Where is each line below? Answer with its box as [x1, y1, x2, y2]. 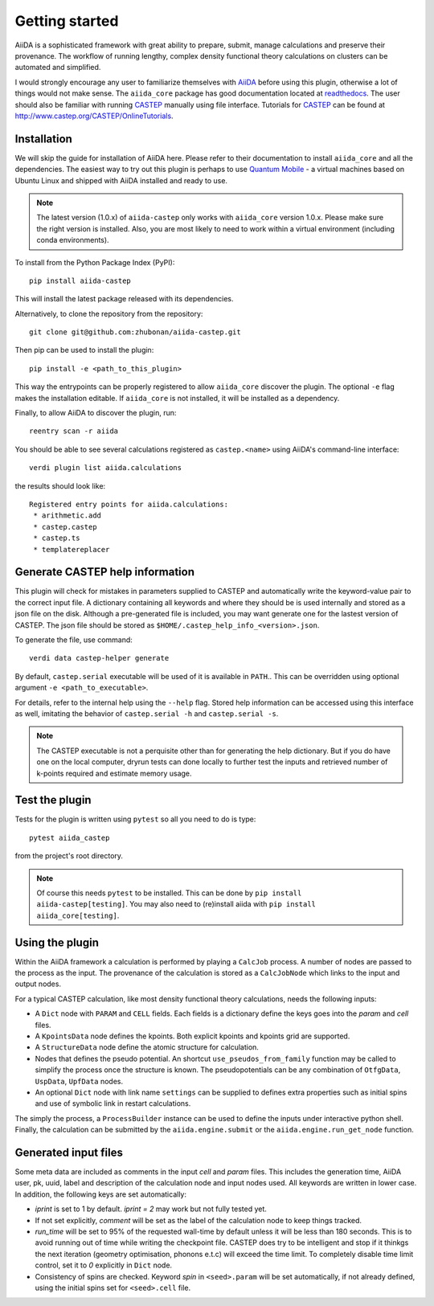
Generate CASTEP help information [14, 565, 194, 579]
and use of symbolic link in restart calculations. [35, 1099, 191, 1108]
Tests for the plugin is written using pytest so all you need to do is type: [14, 814, 256, 824]
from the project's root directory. [14, 851, 124, 861]
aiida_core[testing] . [36, 911, 120, 920]
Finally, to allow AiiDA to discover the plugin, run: [14, 408, 177, 418]
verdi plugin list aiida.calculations [29, 463, 182, 473]
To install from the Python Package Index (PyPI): [14, 257, 175, 267]
